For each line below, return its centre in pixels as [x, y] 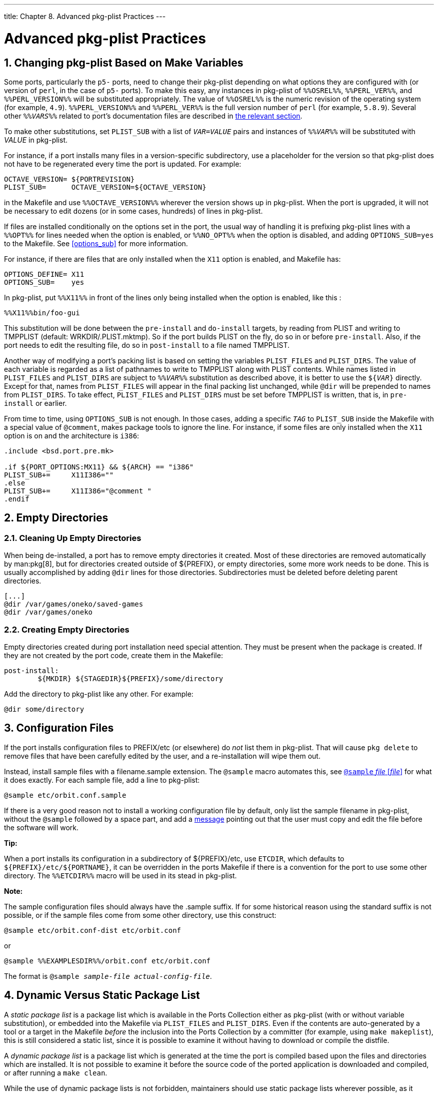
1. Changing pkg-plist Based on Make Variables [124, 63]
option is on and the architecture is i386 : [72, 435]
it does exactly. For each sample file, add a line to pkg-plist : [102, 780]
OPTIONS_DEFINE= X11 [44, 274]
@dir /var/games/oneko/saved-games [74, 604]
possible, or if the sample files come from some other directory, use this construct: [140, 915]
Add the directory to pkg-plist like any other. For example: [99, 694]
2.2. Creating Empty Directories [67, 629]
